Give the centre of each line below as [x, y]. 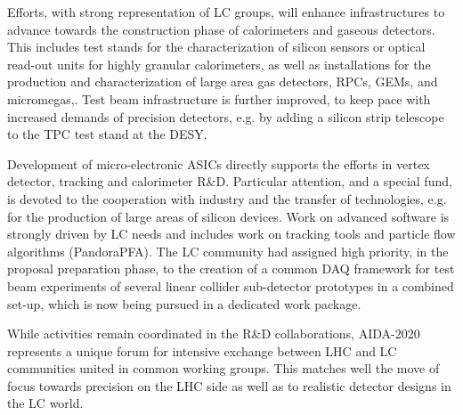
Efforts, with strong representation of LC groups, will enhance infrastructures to [226, 12]
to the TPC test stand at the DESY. [107, 134]
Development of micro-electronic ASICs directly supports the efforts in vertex [219, 163]
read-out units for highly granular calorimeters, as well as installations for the [219, 64]
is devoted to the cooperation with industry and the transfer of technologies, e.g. [227, 198]
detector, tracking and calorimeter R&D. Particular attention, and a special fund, [230, 181]
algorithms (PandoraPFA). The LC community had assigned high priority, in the [228, 251]
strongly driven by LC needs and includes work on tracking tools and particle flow [231, 234]
